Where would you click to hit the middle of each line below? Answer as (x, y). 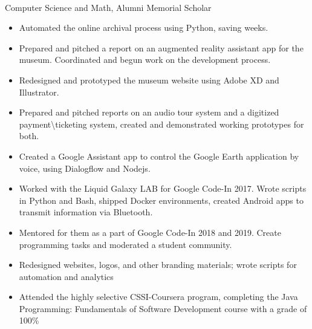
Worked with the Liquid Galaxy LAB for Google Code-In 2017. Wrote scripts (163, 188)
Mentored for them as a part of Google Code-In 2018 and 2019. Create (150, 232)
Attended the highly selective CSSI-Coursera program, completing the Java (158, 297)
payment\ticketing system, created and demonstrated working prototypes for (161, 124)
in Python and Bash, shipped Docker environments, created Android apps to (161, 200)
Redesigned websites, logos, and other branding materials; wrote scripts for (158, 265)
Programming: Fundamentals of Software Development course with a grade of (163, 308)
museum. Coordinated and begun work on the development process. (145, 60)
